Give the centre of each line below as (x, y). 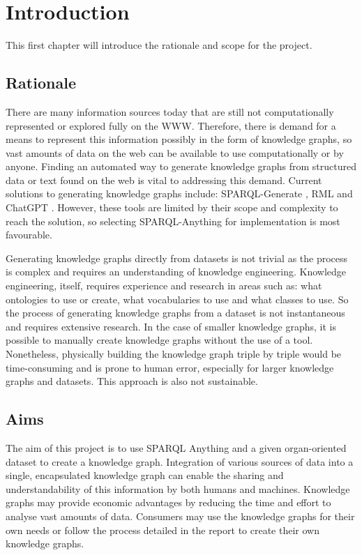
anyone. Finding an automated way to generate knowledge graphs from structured (181, 166)
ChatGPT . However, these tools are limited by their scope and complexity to (172, 207)
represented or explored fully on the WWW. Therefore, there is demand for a (171, 125)
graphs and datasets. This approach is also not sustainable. (132, 381)
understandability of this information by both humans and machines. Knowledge (178, 488)
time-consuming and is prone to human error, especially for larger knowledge (170, 367)
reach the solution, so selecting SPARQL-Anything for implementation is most (173, 221)
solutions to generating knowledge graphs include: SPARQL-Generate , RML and (179, 193)
